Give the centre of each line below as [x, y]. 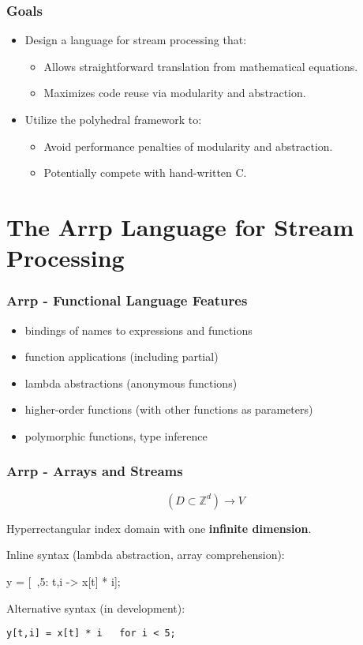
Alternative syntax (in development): [96, 607]
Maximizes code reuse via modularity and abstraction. [175, 93]
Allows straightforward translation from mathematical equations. [201, 66]
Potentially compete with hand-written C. [145, 172]
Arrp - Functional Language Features [127, 300]
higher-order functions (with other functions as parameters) [169, 409]
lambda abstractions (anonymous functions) [131, 382]
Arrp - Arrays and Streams [95, 471]
